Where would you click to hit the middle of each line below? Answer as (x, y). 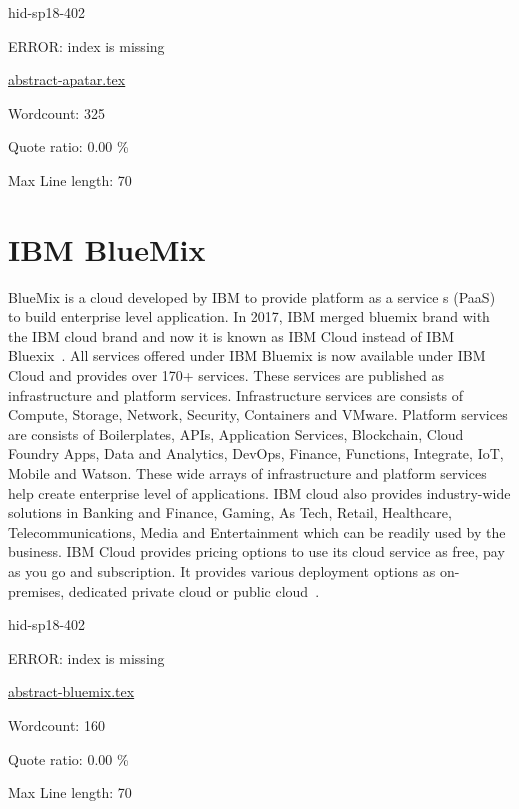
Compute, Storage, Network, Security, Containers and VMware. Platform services (258, 414)
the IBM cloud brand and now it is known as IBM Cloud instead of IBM (231, 335)
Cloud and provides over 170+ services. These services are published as (226, 375)
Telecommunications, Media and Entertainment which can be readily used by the (257, 531)
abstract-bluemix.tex (71, 691)
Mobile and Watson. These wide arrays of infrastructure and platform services (247, 473)
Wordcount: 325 (56, 112)
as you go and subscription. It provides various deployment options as (222, 571)
